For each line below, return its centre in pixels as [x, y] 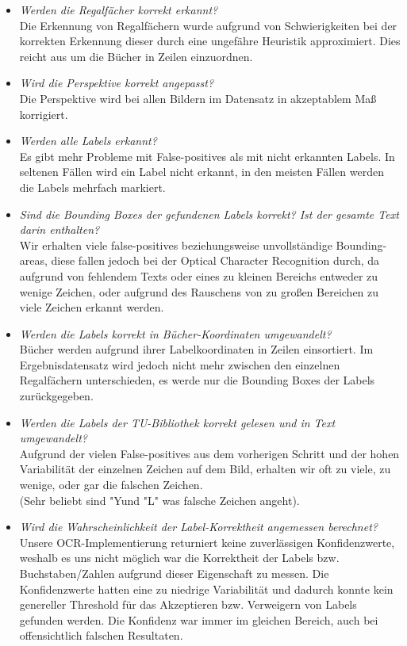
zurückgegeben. [56, 396]
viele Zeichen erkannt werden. [92, 307]
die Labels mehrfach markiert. [92, 187]
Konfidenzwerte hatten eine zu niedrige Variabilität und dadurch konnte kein [206, 589]
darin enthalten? [60, 229]
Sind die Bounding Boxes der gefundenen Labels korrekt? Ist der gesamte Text [209, 214]
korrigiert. [44, 114]
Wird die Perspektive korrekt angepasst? [117, 83]
